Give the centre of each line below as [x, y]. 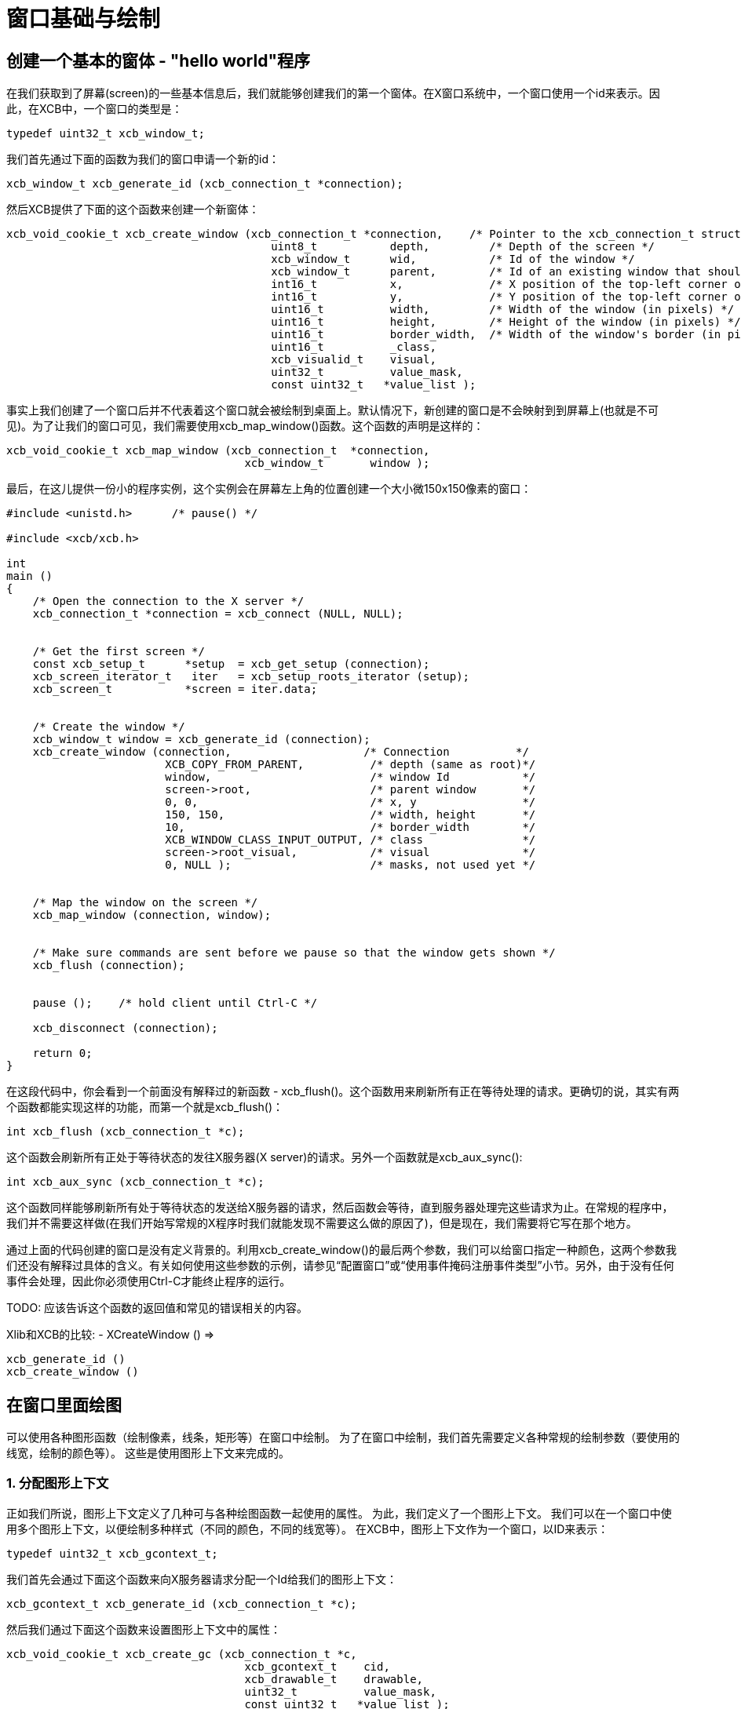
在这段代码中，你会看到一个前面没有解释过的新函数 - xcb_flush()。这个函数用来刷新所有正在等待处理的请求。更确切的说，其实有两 [343, 1091]
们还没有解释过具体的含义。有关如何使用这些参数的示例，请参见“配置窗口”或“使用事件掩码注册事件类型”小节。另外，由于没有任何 [340, 1266]
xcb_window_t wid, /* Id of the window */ [453, 259]
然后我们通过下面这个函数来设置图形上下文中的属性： [144, 1629]
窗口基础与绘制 [84, 19]
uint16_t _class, [354, 347]
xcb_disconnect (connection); [125, 1028]
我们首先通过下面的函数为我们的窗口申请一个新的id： [143, 159]
